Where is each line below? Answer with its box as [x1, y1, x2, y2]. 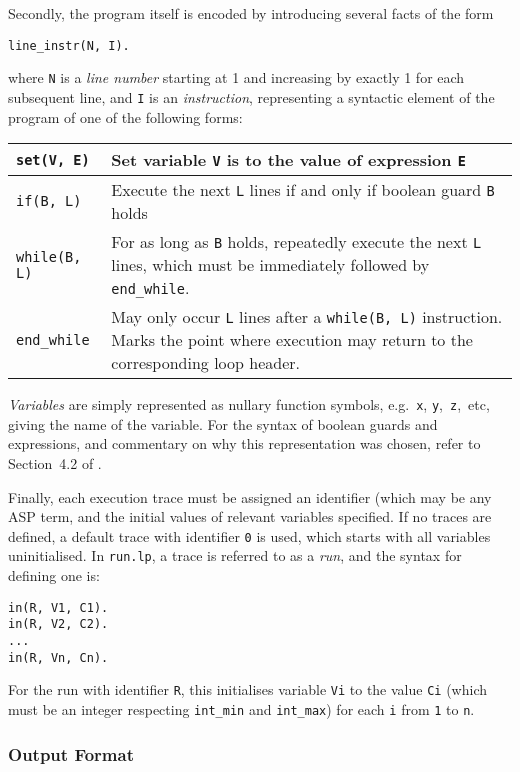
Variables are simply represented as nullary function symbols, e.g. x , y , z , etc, [8, 394, 490, 415]
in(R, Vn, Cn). [8, 650, 109, 665]
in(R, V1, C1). [8, 600, 109, 615]
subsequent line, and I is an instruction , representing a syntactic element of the [8, 86, 495, 107]
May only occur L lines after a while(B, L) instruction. [111, 305, 503, 329]
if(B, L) [16, 193, 82, 210]
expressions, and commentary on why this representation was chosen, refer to [8, 433, 481, 454]
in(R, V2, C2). [8, 617, 109, 632]
